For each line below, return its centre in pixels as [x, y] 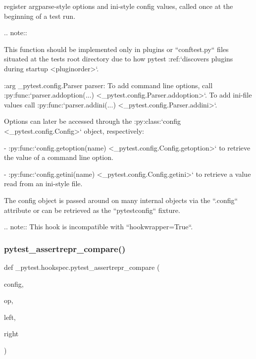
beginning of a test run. [40, 16]
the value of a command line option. [59, 157]
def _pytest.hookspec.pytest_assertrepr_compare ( [82, 267]
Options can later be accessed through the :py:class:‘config [93, 121]
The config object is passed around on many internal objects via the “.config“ [121, 200]
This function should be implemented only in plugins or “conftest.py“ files [116, 49]
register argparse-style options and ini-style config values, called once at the [119, 6]
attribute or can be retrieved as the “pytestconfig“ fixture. [92, 210]
